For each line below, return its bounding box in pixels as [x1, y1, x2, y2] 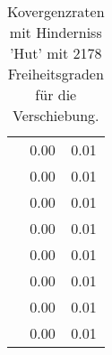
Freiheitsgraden [7, 63, 104, 84]
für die [35, 84, 77, 105]
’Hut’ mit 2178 [9, 42, 102, 63]
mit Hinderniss [9, 22, 102, 42]
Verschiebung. [12, 105, 99, 126]
